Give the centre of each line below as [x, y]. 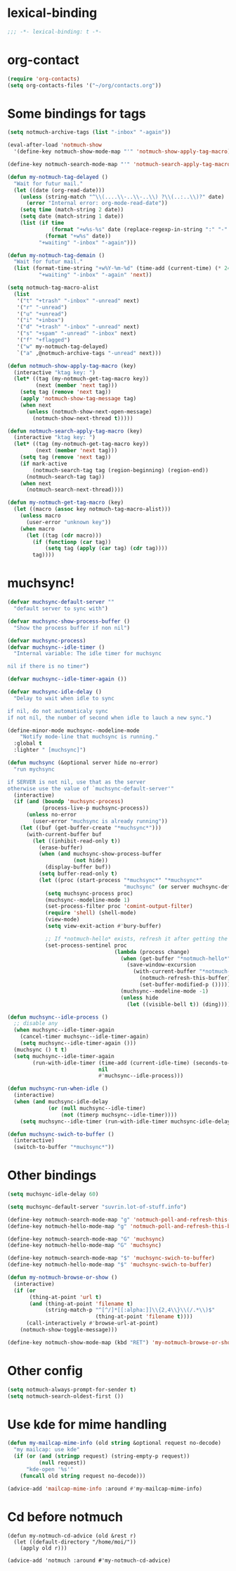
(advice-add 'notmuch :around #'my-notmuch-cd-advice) [89, 1560]
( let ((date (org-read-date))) [59, 190]
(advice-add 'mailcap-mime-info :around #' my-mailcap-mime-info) [105, 1489]
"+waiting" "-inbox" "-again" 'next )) [95, 275]
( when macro [37, 529]
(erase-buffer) [60, 847]
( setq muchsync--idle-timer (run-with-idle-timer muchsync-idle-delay [125, 1122]
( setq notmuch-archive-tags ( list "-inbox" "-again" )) [89, 132]
